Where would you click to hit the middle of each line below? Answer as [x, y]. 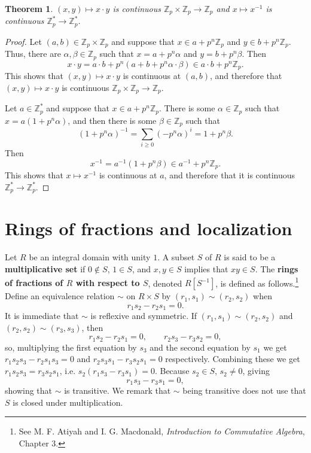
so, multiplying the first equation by [71, 347]
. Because [172, 371]
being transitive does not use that [244, 390]
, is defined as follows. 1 [257, 282]
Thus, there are [33, 54]
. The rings [277, 268]
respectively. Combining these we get [233, 359]
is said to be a [250, 257]
